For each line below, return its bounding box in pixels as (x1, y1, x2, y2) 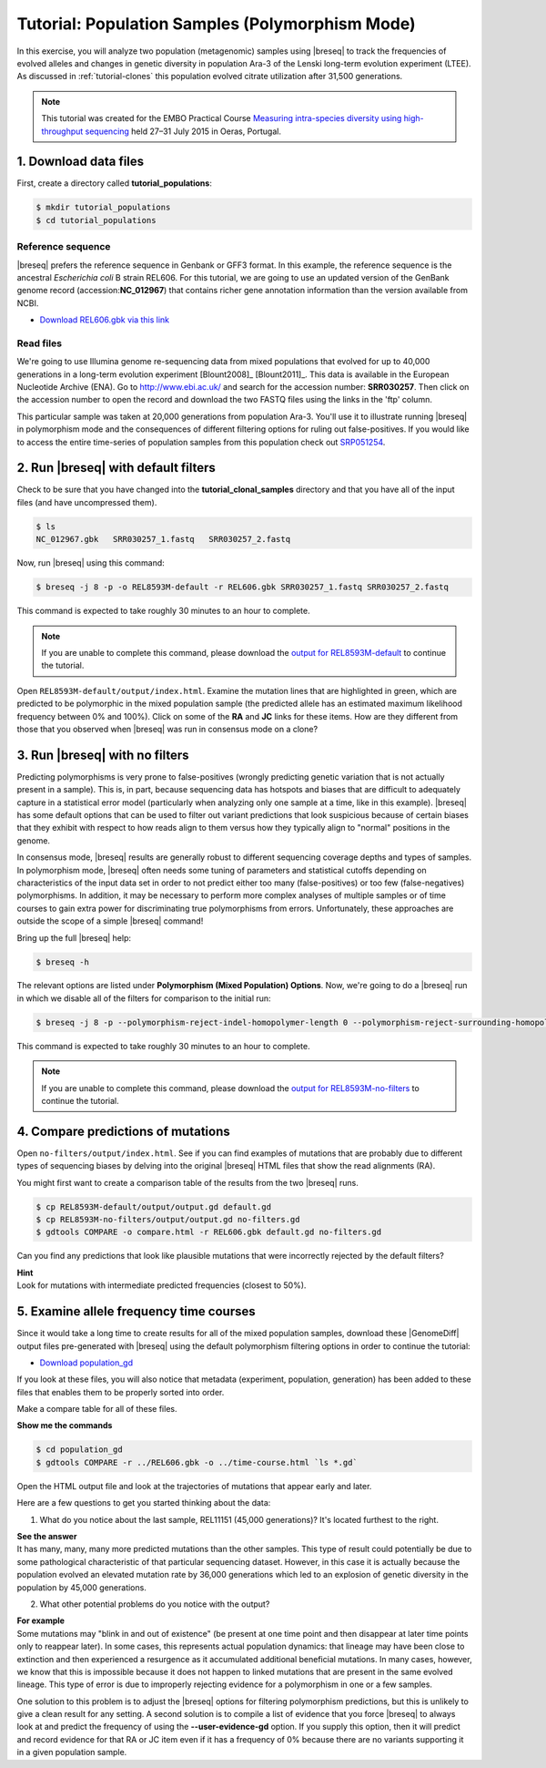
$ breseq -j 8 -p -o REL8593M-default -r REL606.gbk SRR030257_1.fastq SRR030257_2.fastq (35, 582, 450, 592)
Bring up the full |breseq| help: (16, 932, 132, 943)
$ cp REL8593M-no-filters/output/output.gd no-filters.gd (35, 1214, 300, 1225)
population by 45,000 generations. (16, 1581, 147, 1593)
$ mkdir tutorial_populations (35, 202, 171, 213)
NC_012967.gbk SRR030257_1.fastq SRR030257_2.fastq (35, 534, 291, 545)
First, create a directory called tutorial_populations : (16, 178, 213, 189)
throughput (41, 126, 84, 137)
